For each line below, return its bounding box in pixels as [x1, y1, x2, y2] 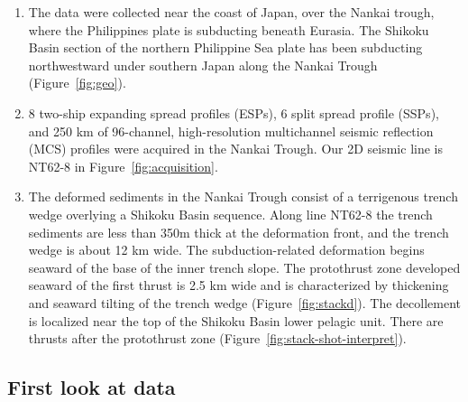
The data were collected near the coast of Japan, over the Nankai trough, [28, 3, 435, 21]
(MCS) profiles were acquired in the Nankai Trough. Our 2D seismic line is [28, 139, 443, 158]
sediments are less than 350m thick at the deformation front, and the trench [28, 222, 449, 241]
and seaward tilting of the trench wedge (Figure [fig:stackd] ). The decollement [28, 293, 461, 312]
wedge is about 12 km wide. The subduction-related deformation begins [28, 240, 425, 259]
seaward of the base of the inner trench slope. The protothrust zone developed [28, 257, 461, 276]
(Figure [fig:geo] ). [28, 73, 126, 92]
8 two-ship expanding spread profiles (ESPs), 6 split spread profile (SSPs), [28, 103, 439, 122]
